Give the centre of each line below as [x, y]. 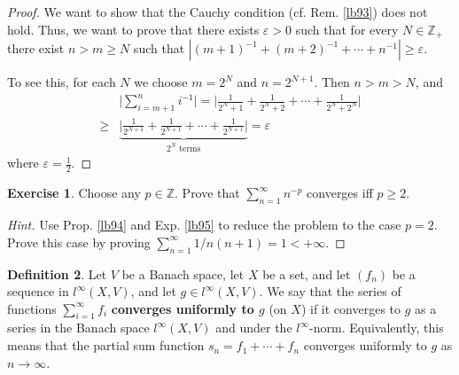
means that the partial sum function [106, 345]
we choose [161, 82]
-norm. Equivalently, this [377, 328]
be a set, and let [307, 273]
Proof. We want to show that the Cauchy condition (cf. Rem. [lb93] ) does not [218, 12]
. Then [332, 82]
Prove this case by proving [79, 242]
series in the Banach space [78, 328]
